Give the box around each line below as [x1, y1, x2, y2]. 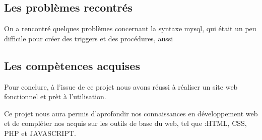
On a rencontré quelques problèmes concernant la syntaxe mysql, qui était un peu [4, 23, 256, 34]
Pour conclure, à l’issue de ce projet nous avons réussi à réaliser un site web [4, 81, 238, 92]
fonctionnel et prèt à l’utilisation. [4, 91, 106, 102]
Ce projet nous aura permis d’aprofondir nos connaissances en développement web [4, 108, 258, 118]
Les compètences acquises [4, 57, 140, 73]
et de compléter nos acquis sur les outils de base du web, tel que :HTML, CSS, [4, 118, 247, 128]
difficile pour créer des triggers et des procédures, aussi [4, 33, 173, 43]
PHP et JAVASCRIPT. [4, 127, 76, 138]
